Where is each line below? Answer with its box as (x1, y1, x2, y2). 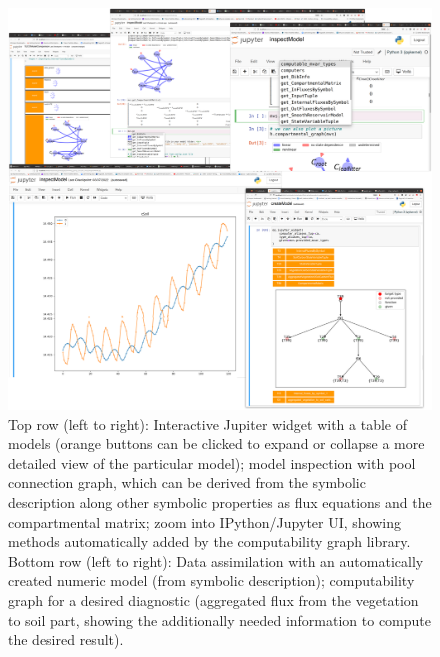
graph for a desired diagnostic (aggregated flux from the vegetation (8, 589, 419, 610)
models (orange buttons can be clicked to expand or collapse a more (8, 433, 425, 454)
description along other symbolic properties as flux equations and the (8, 492, 432, 513)
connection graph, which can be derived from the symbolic (8, 472, 366, 493)
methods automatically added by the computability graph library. (8, 531, 411, 552)
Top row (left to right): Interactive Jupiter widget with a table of (8, 413, 407, 434)
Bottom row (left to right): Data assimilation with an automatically (8, 550, 424, 571)
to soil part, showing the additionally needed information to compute (8, 609, 431, 630)
